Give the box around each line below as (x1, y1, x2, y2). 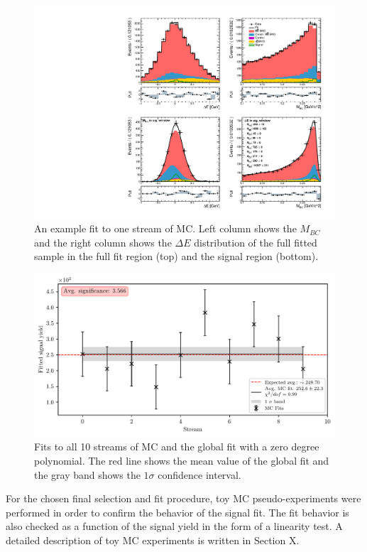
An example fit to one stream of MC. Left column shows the (34, 221, 297, 236)
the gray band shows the (34, 467, 141, 482)
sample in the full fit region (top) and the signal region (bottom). (34, 249, 319, 264)
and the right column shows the (34, 234, 172, 249)
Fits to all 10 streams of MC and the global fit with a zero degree (34, 439, 319, 454)
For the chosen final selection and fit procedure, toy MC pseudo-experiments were (6, 491, 361, 506)
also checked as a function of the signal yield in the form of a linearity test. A (6, 519, 343, 534)
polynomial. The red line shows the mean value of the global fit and (34, 453, 329, 468)
